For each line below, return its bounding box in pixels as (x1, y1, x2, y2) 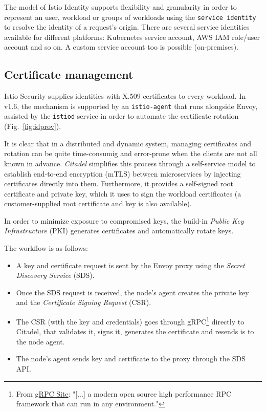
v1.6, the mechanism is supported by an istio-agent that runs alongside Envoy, (4, 100, 258, 111)
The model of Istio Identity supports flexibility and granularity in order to (4, 2, 237, 12)
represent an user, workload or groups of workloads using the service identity (4, 11, 256, 22)
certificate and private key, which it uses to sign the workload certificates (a (4, 188, 241, 199)
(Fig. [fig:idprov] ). (4, 121, 61, 132)
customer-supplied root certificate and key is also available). (4, 198, 192, 209)
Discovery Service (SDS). (16, 270, 95, 280)
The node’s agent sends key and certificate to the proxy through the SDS (16, 353, 246, 364)
